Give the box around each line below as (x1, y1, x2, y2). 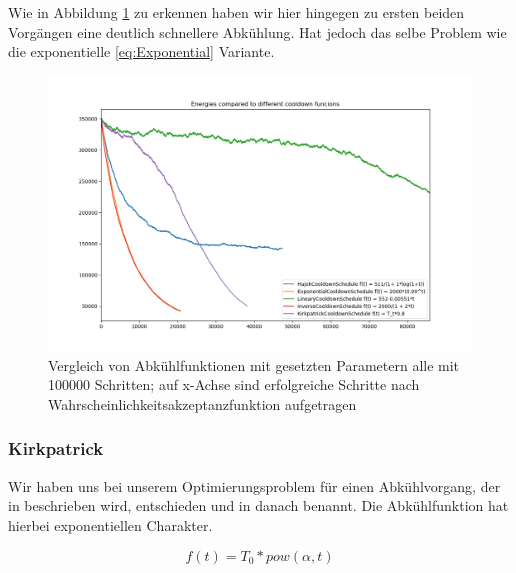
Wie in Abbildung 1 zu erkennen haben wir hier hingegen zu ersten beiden (8, 2, 465, 22)
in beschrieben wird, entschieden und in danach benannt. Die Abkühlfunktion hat (8, 495, 509, 516)
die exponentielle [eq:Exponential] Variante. (8, 41, 275, 62)
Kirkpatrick (8, 436, 104, 461)
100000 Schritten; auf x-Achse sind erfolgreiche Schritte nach (48, 374, 420, 395)
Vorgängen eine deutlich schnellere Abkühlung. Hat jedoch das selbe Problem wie (8, 21, 507, 42)
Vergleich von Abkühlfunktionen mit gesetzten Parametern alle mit (48, 354, 460, 375)
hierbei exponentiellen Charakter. (8, 514, 213, 535)
